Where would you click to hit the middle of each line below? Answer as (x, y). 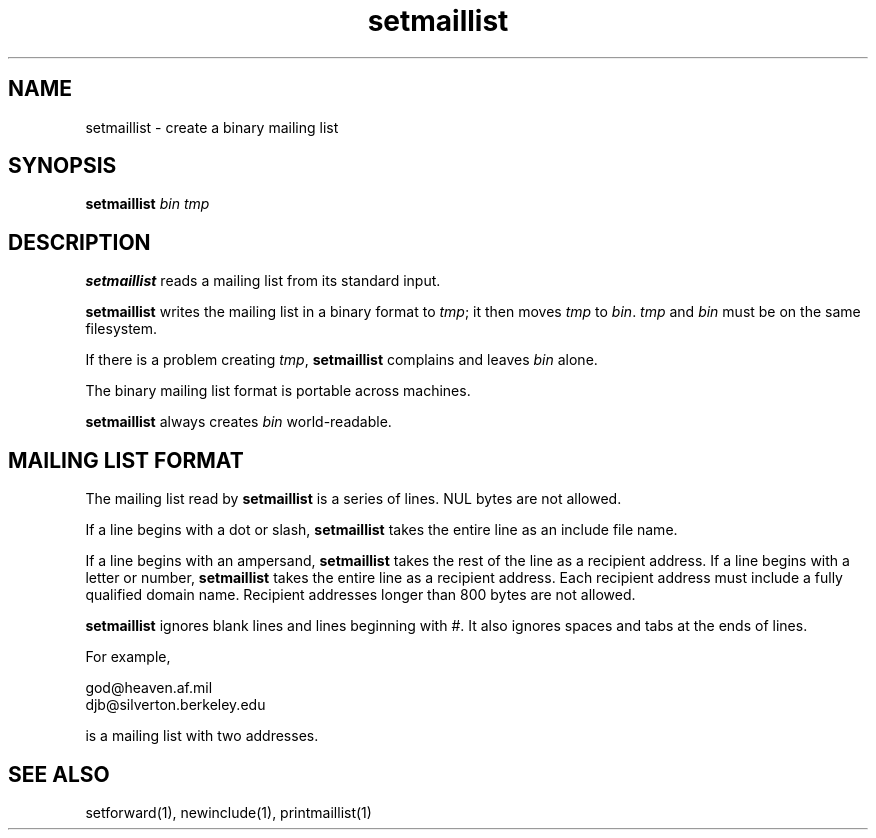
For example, (128, 657)
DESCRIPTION (79, 242)
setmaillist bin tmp (147, 204)
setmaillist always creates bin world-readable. (238, 422)
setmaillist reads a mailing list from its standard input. (263, 281)
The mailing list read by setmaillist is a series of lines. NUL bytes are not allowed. (353, 499)
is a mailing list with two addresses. (202, 736)
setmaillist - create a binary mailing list (212, 127)
